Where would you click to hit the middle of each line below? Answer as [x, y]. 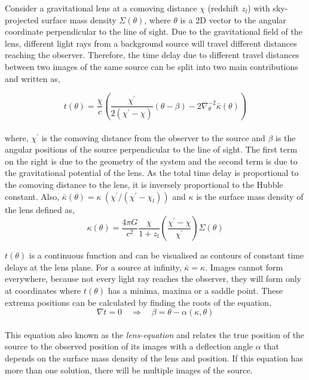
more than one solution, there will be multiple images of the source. [129, 370]
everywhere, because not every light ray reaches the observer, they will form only [153, 279]
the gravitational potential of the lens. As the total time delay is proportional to [152, 173]
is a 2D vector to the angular [233, 19]
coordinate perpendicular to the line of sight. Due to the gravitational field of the [154, 31]
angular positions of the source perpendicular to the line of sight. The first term [151, 149]
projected [22, 19]
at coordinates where [43, 291]
